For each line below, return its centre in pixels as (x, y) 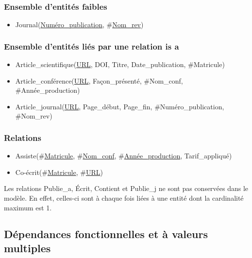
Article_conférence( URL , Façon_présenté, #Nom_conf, (99, 80)
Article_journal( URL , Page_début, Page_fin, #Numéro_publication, (120, 106)
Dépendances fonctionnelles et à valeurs (106, 233)
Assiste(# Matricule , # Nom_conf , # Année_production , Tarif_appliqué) (124, 156)
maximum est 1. (28, 207)
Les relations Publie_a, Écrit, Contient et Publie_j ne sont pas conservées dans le (126, 188)
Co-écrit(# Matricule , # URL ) (59, 172)
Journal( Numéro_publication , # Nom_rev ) (79, 25)
